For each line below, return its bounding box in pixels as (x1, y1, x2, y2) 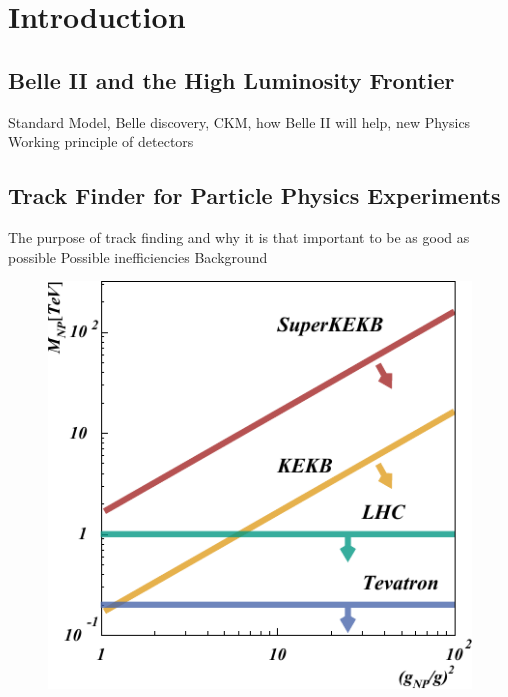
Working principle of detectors (8, 131, 194, 152)
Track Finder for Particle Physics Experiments (8, 180, 501, 211)
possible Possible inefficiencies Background (8, 246, 268, 267)
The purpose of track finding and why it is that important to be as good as (8, 226, 470, 247)
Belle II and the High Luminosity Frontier (8, 64, 455, 95)
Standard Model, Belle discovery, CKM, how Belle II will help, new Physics (8, 111, 471, 132)
